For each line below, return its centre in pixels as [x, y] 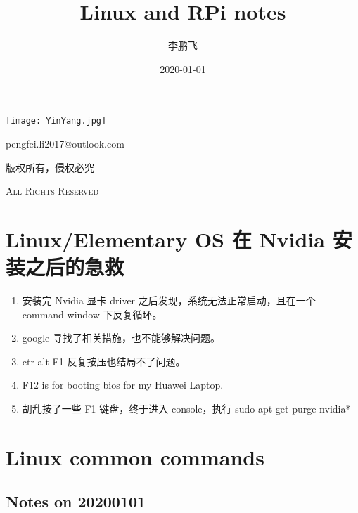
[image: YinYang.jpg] [56, 121]
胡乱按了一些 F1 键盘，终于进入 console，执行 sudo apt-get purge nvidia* [186, 409]
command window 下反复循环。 [92, 314]
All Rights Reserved [52, 191]
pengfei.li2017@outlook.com [65, 143]
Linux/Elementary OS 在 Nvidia [166, 239]
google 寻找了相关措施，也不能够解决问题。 [121, 338]
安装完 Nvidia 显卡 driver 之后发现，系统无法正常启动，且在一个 [169, 300]
